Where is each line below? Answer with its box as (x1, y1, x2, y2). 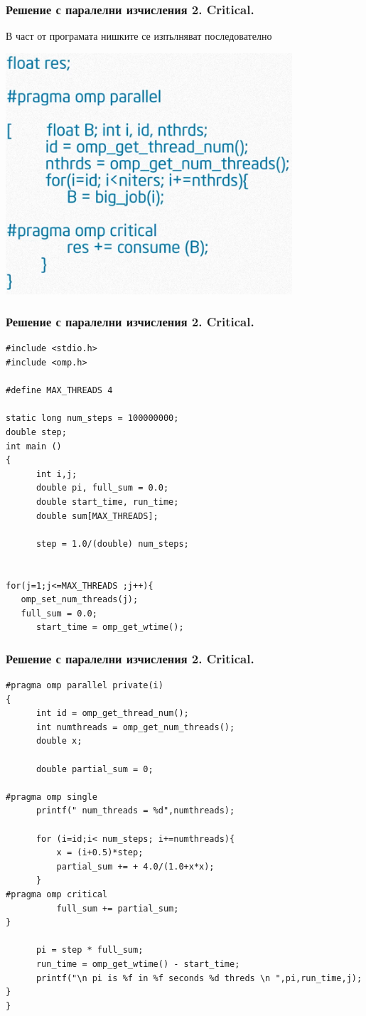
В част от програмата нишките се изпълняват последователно (6, 28, 272, 43)
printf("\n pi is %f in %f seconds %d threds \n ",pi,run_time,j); (36, 973, 362, 983)
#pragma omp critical (6, 889, 108, 899)
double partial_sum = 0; (36, 764, 154, 774)
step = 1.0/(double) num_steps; (36, 538, 189, 549)
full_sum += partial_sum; (56, 903, 179, 914)
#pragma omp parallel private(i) (6, 680, 163, 691)
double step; (6, 427, 67, 437)
